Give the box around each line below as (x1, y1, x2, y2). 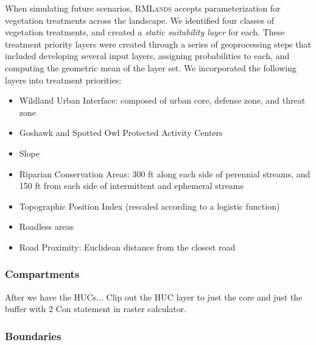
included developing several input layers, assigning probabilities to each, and (5, 49, 290, 62)
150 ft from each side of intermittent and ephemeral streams (19, 179, 244, 192)
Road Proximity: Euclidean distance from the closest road (19, 240, 236, 253)
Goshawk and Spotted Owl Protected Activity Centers (19, 126, 223, 139)
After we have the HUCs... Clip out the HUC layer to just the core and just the (5, 290, 303, 303)
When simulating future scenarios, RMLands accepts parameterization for (5, 2, 281, 14)
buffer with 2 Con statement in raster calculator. (5, 302, 187, 315)
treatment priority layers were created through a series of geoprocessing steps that (5, 37, 311, 50)
